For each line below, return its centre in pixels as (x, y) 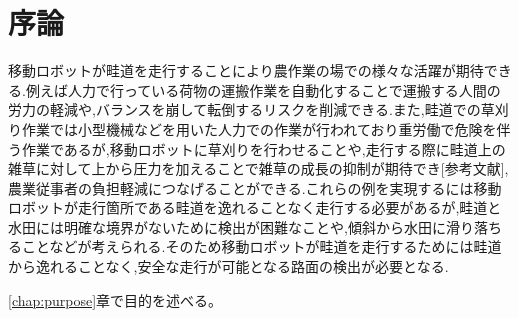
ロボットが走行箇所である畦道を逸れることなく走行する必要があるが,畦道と (255, 207)
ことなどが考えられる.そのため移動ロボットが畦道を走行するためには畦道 (261, 246)
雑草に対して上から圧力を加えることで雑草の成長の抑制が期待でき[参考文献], (258, 168)
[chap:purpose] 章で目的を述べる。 (115, 299)
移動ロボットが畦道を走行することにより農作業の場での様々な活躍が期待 (246, 70)
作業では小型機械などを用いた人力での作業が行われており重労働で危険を (259, 128)
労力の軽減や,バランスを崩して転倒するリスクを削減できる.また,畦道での (244, 109)
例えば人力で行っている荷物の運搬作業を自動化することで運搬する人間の (263, 89)
